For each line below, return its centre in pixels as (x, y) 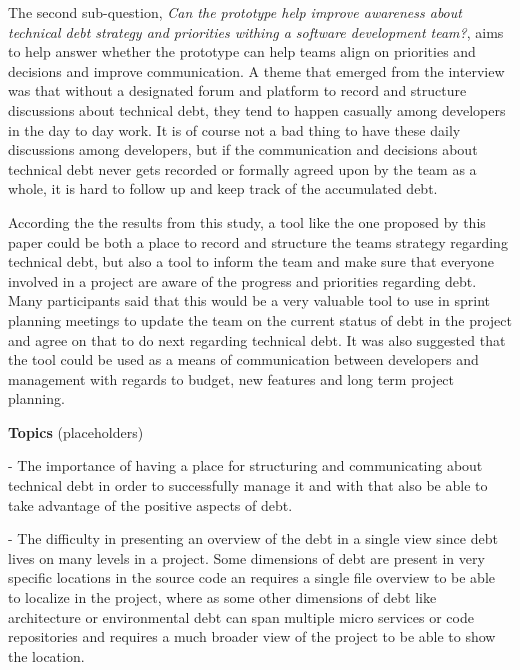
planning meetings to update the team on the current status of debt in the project (260, 319)
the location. (46, 655)
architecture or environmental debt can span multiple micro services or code (241, 616)
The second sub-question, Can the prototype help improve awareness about (235, 12)
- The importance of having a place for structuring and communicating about (245, 465)
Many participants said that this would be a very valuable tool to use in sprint (249, 300)
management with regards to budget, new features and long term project (231, 378)
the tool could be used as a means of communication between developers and (243, 359)
